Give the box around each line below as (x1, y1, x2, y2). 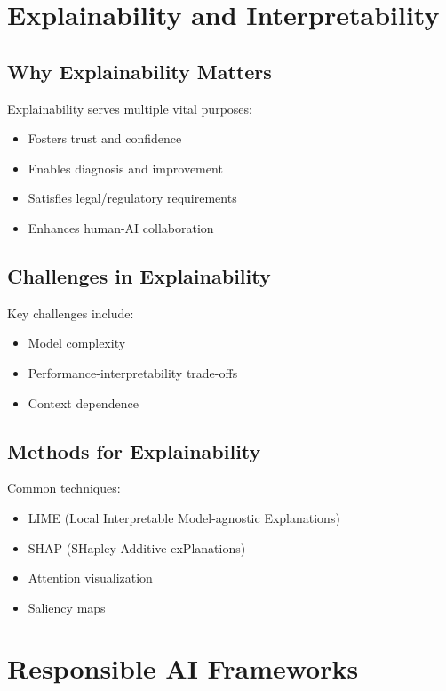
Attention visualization (28, 568, 153, 587)
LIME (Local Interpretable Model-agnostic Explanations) (28, 508, 340, 526)
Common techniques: (7, 478, 121, 497)
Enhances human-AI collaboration (28, 218, 214, 237)
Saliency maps (28, 598, 106, 616)
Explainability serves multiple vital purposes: (7, 99, 252, 117)
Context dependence (28, 393, 139, 412)
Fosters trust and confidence (28, 129, 182, 148)
